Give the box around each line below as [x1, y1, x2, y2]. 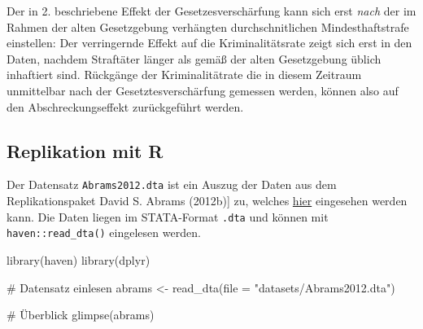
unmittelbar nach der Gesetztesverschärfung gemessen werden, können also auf [7, 81, 399, 99]
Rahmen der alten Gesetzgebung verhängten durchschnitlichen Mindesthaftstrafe [7, 18, 409, 35]
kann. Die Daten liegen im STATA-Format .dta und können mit [7, 208, 329, 225]
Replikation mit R [7, 138, 164, 163]
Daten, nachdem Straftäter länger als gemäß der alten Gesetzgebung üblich [7, 50, 382, 67]
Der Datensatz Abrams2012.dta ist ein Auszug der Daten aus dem [7, 176, 337, 193]
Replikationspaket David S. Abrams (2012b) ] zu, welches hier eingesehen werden [7, 192, 408, 209]
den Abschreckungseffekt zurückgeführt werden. [7, 98, 244, 115]
